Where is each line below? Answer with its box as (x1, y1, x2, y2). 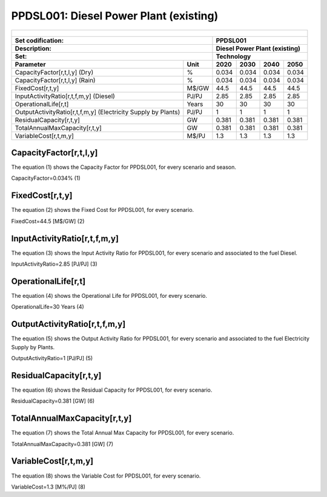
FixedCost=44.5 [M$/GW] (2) (11, 217, 85, 225)
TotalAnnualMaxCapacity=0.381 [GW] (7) (11, 440, 114, 447)
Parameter (15, 60, 46, 68)
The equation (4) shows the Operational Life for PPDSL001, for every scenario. (11, 292, 207, 299)
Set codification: (15, 36, 64, 45)
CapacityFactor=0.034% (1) (11, 174, 81, 182)
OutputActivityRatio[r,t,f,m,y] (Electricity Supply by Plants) (15, 108, 180, 116)
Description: (15, 44, 51, 53)
